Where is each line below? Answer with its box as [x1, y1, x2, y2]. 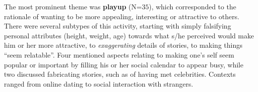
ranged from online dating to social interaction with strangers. [4, 78, 193, 89]
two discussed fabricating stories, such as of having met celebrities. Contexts [4, 69, 236, 79]
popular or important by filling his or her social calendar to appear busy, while [4, 59, 244, 69]
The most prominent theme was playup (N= [4, 1, 142, 11]
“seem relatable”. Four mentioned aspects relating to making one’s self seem [4, 49, 234, 60]
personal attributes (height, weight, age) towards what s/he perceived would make [4, 30, 254, 40]
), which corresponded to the [148, 1, 236, 11]
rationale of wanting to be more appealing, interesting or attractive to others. [4, 11, 240, 21]
